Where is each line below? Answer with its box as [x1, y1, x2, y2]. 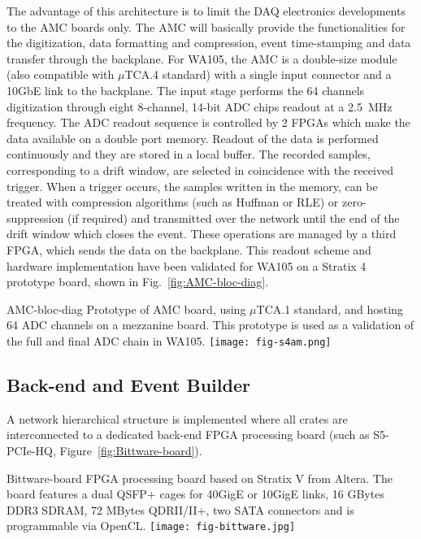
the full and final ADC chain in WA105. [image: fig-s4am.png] [7, 332, 332, 349]
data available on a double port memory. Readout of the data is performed [7, 129, 379, 146]
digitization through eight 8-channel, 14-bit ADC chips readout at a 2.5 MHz [7, 98, 393, 115]
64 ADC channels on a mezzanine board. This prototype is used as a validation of [7, 316, 414, 333]
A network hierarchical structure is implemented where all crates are [7, 410, 348, 427]
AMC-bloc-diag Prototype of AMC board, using [7, 300, 246, 317]
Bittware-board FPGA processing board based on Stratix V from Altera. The [7, 469, 393, 486]
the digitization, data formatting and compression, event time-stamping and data [7, 34, 411, 51]
